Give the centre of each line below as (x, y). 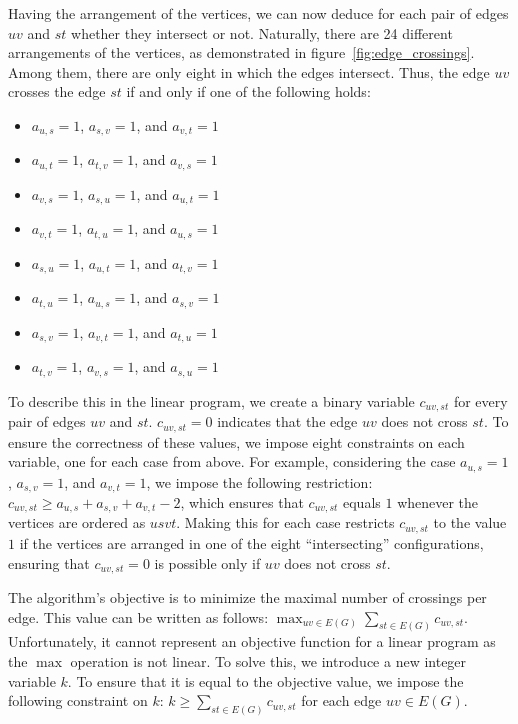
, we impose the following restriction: (259, 481)
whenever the (438, 502)
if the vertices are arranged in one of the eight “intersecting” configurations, (251, 542)
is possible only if (207, 562)
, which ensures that (242, 502)
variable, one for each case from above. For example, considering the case (232, 461)
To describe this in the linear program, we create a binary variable (211, 400)
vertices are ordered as (77, 522)
